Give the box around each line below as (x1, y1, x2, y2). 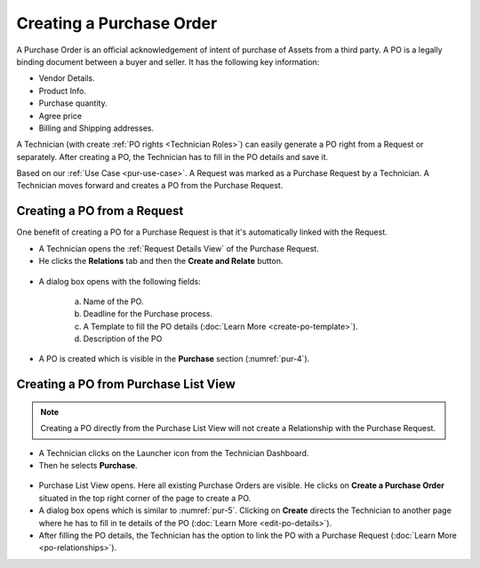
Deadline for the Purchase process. (83, 308, 213, 319)
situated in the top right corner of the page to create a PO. (38, 492, 252, 503)
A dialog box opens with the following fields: (38, 276, 202, 286)
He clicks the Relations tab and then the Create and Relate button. (38, 256, 284, 267)
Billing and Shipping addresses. (38, 123, 155, 133)
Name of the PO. (83, 296, 144, 307)
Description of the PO (83, 333, 163, 344)
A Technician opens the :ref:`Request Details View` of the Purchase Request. (38, 243, 319, 253)
